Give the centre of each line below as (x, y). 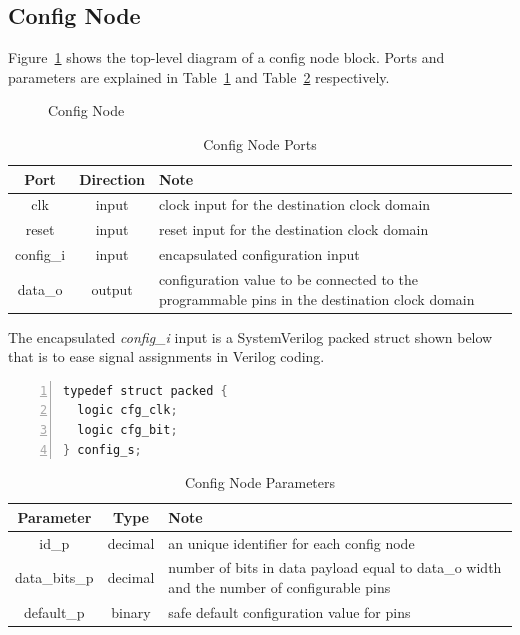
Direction (112, 178)
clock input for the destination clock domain (294, 204)
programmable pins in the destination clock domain (316, 298)
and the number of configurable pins (279, 587)
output (112, 288)
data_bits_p (54, 577)
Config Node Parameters (260, 482)
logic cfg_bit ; (127, 430)
